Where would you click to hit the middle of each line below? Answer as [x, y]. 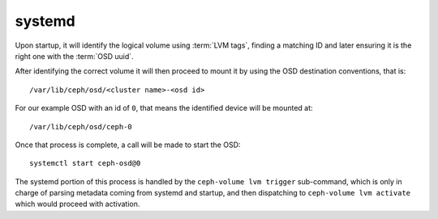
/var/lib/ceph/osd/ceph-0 [81, 126]
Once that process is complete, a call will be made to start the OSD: [128, 145]
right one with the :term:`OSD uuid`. [74, 56]
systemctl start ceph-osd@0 [85, 163]
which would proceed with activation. [77, 204]
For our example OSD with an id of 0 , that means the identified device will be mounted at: [164, 108]
